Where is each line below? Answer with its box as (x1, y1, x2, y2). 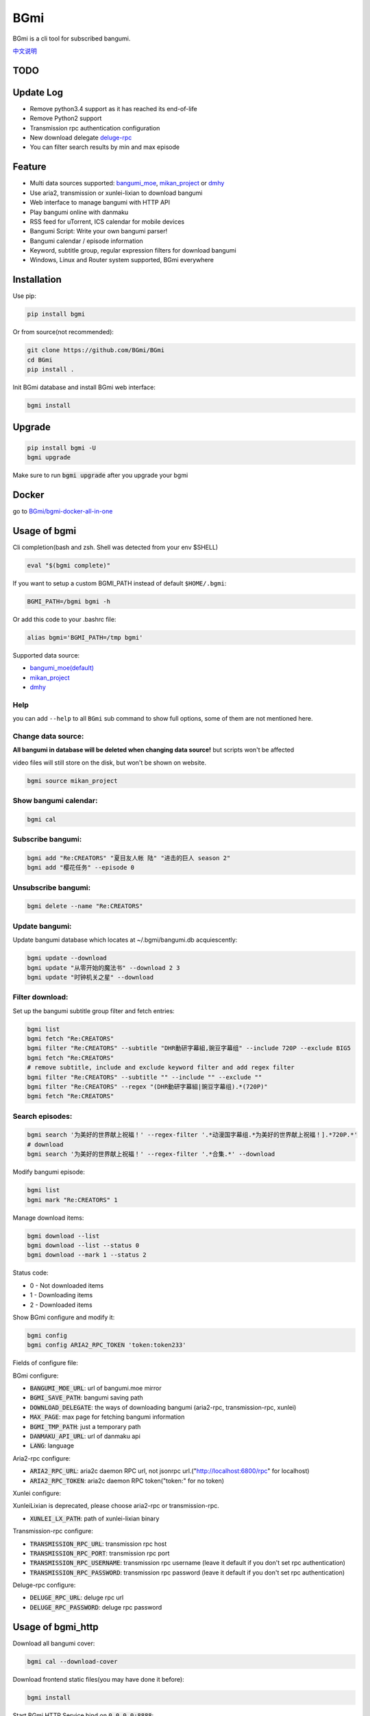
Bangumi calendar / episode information (29, 237, 143, 245)
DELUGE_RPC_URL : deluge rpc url (29, 1593, 124, 1602)
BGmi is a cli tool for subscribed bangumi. (12, 34, 131, 43)
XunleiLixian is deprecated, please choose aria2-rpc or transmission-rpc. (12, 1502, 219, 1510)
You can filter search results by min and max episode (29, 143, 180, 151)
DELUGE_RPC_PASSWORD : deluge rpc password (29, 1603, 162, 1611)
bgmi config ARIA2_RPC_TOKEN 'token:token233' (27, 1341, 186, 1349)
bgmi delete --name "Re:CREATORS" (27, 903, 143, 910)
